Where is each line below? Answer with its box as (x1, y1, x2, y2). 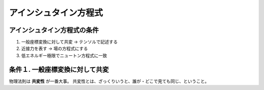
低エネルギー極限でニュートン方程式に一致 (21, 52, 107, 58)
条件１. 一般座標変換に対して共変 (9, 65, 109, 73)
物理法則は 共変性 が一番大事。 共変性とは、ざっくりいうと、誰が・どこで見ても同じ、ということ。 (9, 78, 210, 84)
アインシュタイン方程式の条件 (9, 26, 99, 34)
